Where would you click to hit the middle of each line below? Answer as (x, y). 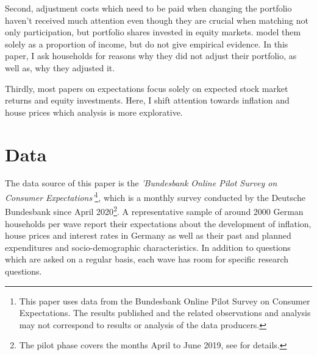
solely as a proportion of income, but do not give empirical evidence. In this (147, 44)
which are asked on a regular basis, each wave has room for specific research (147, 259)
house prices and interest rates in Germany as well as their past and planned (148, 235)
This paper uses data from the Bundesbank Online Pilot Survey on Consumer (165, 301)
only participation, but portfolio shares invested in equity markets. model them (153, 32)
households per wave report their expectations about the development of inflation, (158, 223)
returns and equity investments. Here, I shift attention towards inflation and (147, 100)
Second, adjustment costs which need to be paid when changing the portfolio (148, 8)
